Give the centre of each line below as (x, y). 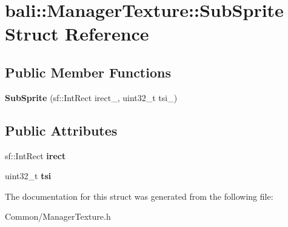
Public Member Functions (88, 72)
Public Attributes (61, 130)
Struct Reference (77, 34)
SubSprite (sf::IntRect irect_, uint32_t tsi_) (91, 97)
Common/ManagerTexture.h (58, 216)
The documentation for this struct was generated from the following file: (139, 196)
